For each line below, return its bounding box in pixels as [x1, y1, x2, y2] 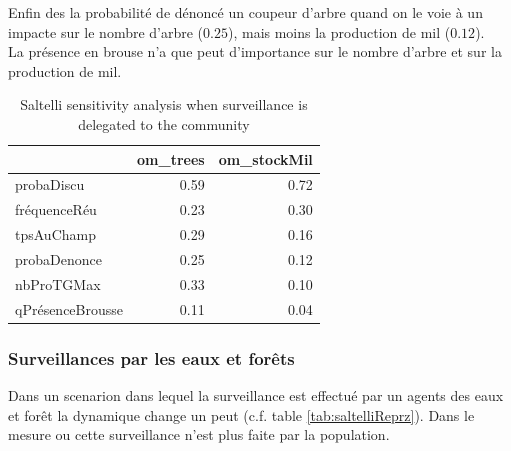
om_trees [137, 148, 205, 169]
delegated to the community [78, 113, 250, 134]
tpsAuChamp [15, 224, 96, 245]
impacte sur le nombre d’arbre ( [8, 21, 204, 42]
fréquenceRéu [15, 199, 97, 220]
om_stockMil [218, 148, 313, 169]
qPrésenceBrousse [15, 298, 124, 319]
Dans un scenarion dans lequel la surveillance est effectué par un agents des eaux [8, 384, 504, 405]
